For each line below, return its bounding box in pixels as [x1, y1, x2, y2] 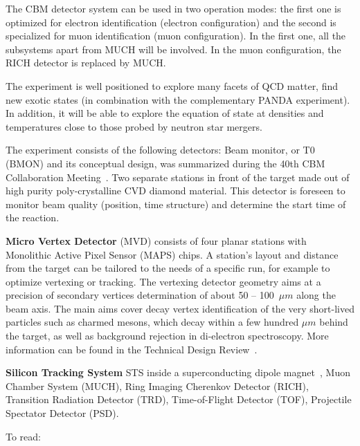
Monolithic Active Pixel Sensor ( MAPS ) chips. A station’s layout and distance [6, 247, 339, 261]
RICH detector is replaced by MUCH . [6, 55, 166, 70]
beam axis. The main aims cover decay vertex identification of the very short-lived [6, 301, 354, 315]
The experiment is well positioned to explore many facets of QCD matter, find [6, 78, 339, 93]
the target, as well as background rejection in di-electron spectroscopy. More [6, 328, 329, 343]
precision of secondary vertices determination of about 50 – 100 [6, 288, 274, 302]
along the [296, 288, 336, 302]
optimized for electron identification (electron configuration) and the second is [6, 15, 336, 29]
